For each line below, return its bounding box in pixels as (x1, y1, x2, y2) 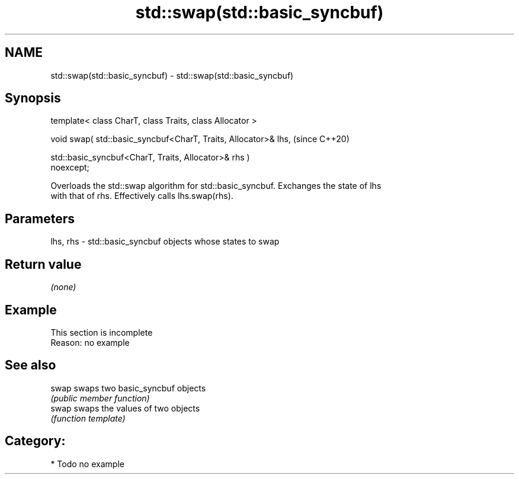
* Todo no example (50, 458, 124, 469)
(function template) (50, 413, 126, 423)
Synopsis (5, 91, 61, 106)
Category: (5, 433, 66, 449)
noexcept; (50, 162, 89, 173)
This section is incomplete (50, 327, 153, 337)
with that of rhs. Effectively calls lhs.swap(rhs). (50, 191, 233, 201)
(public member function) (50, 393, 150, 403)
